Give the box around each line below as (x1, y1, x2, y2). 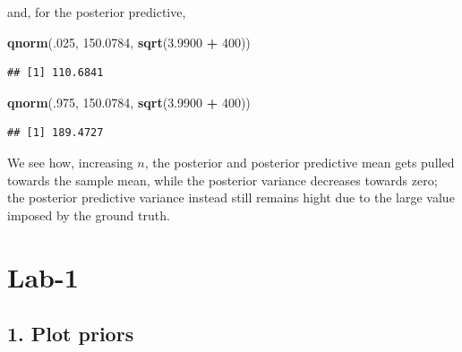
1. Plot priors (7, 320, 134, 348)
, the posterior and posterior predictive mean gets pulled (144, 152, 455, 171)
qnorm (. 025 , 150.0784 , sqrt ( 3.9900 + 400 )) (7, 32, 251, 51)
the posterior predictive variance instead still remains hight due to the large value (7, 188, 455, 207)
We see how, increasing (7, 152, 133, 171)
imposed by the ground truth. (7, 205, 170, 224)
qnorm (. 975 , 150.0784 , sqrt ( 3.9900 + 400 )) (7, 92, 251, 111)
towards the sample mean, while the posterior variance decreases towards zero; (7, 170, 438, 189)
